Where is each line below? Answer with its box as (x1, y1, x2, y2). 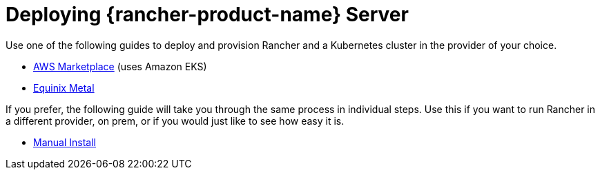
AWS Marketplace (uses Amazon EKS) (33, 60, 207, 72)
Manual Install (33, 136, 96, 148)
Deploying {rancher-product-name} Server (6, 3, 409, 26)
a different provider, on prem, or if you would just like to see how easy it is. (6, 114, 345, 127)
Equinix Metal (33, 81, 95, 94)
